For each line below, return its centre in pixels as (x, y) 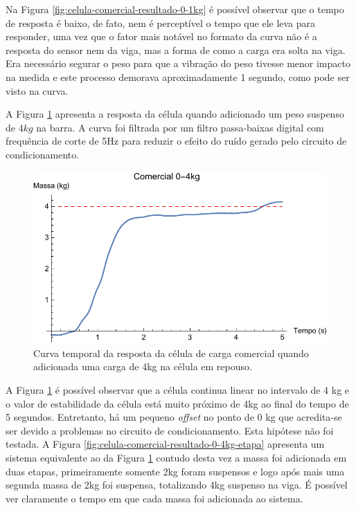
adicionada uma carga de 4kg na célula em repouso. (143, 366)
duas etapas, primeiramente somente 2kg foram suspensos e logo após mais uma (175, 471)
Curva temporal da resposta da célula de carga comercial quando (171, 353)
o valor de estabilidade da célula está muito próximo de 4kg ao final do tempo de (177, 403)
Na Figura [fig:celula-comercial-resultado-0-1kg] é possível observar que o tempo (175, 9)
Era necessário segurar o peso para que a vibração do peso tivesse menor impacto (178, 63)
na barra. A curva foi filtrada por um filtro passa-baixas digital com (180, 127)
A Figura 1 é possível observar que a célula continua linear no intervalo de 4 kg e (178, 390)
